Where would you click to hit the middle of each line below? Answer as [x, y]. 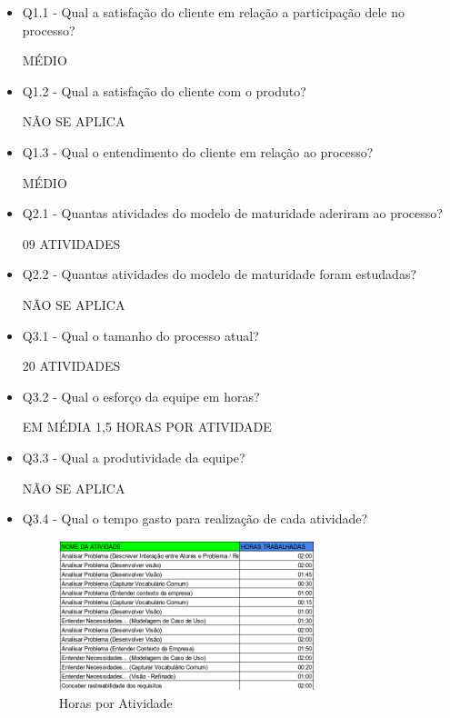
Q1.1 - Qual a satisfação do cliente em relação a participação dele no [213, 12]
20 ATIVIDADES [71, 366]
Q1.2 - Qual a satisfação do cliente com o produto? [164, 90]
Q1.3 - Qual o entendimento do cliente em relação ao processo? [198, 151]
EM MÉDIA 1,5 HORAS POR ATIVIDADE [147, 427]
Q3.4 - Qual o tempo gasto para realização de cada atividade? [195, 519]
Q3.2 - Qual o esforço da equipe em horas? [141, 396]
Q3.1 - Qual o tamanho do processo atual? [140, 335]
